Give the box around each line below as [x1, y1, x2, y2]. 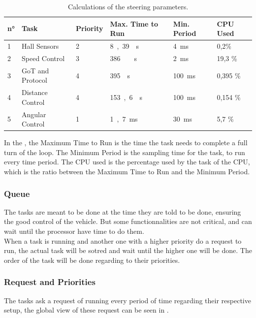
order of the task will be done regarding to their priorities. [4, 254, 180, 265]
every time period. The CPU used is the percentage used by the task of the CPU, [4, 157, 250, 167]
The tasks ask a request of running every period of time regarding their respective [4, 295, 251, 305]
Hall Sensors [21, 41, 59, 51]
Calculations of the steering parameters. [67, 1, 189, 11]
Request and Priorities [4, 276, 96, 288]
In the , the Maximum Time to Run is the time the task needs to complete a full [4, 137, 248, 148]
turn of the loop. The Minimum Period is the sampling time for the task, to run [4, 147, 245, 157]
